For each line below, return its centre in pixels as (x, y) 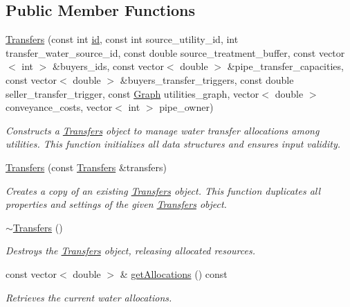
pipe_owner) (186, 107)
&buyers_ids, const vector (108, 66)
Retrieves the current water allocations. (89, 297)
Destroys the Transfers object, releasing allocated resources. (130, 251)
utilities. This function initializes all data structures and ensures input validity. (173, 144)
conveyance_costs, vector (59, 107)
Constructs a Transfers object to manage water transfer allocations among (163, 130)
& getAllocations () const (174, 273)
